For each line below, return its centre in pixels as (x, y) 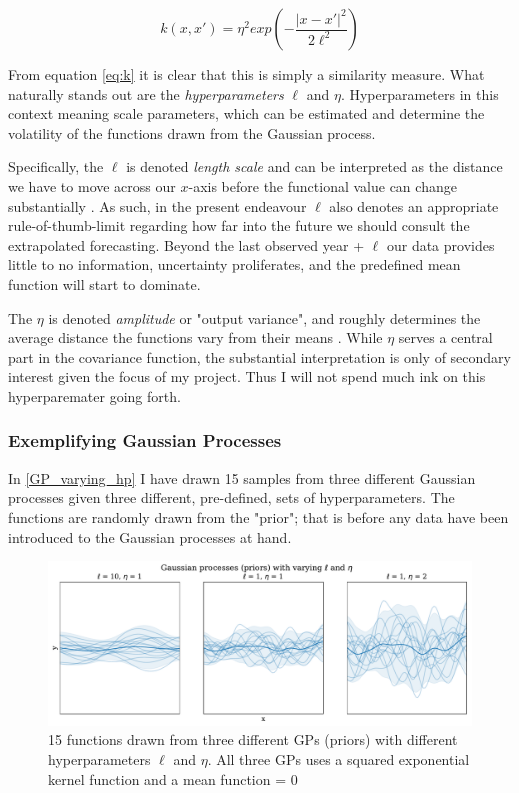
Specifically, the (56, 166)
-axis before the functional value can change (322, 185)
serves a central (445, 337)
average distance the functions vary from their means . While (195, 337)
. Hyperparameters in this (419, 93)
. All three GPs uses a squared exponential (338, 759)
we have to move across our (92, 185)
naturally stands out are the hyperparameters (146, 93)
